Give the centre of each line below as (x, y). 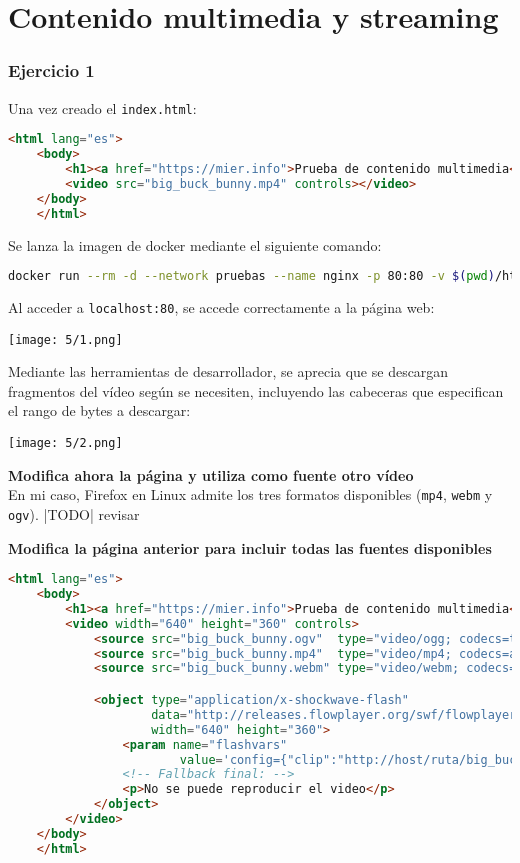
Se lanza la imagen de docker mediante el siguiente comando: (195, 244)
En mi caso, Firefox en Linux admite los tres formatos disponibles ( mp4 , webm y (250, 494)
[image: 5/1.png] (65, 339)
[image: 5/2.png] (65, 443)
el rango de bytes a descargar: (99, 410)
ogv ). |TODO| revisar (74, 513)
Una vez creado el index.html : (102, 107)
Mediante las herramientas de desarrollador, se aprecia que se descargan (228, 371)
